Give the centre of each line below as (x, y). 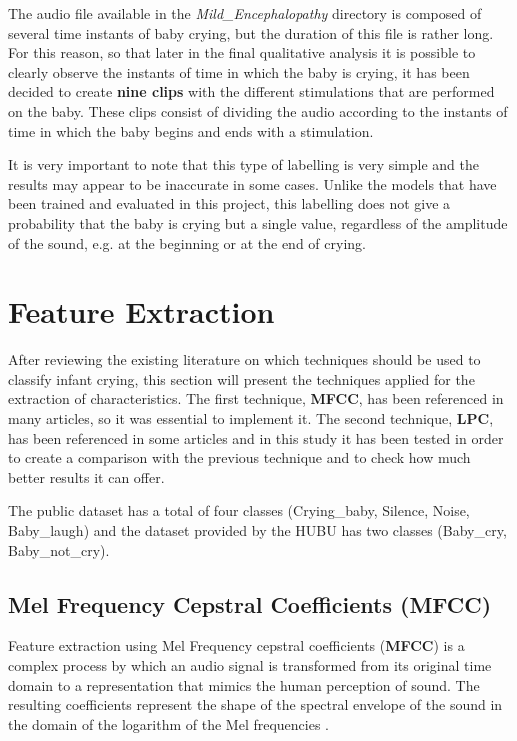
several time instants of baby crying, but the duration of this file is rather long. (251, 32)
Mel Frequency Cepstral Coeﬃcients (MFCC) (250, 603)
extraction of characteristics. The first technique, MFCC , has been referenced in (256, 398)
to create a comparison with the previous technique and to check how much (239, 457)
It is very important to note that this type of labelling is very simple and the (243, 164)
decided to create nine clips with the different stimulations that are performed (251, 91)
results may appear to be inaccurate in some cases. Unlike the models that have (252, 183)
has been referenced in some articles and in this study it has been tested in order (256, 437)
